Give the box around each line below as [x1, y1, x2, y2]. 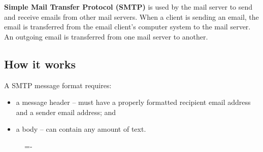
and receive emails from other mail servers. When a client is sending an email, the [4, 11, 259, 22]
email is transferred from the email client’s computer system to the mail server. [4, 21, 251, 32]
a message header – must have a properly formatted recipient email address [16, 97, 251, 107]
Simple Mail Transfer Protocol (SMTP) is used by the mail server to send [4, 2, 253, 12]
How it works [4, 56, 76, 71]
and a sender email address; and [16, 106, 116, 117]
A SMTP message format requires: [4, 80, 112, 90]
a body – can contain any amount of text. [16, 124, 146, 134]
